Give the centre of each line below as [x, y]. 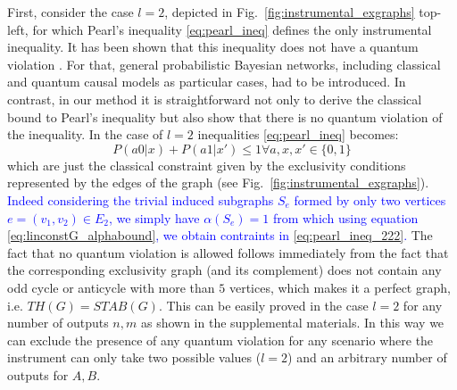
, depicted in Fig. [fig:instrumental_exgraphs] [290, 12]
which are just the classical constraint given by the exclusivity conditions [207, 165]
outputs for [38, 374]
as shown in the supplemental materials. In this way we [292, 323]
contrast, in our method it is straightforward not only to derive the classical [215, 99]
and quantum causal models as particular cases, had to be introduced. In [207, 82]
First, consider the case [71, 12]
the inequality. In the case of [85, 134]
